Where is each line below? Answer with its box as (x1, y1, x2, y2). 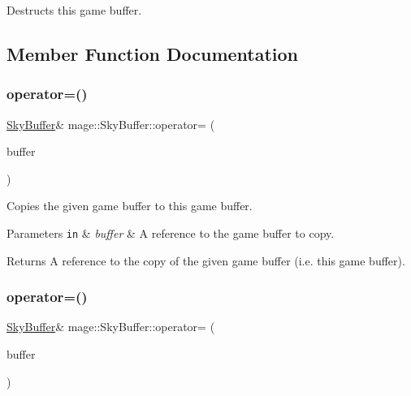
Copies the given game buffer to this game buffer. (6, 197, 253, 214)
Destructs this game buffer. (6, 2, 142, 18)
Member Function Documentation (6, 41, 299, 66)
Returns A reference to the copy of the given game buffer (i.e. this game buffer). (6, 252, 405, 269)
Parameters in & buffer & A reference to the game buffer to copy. (6, 224, 335, 241)
